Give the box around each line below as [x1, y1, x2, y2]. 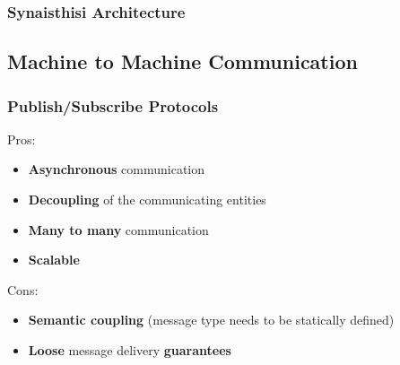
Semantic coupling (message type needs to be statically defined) [28, 310, 395, 329]
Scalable [28, 250, 80, 269]
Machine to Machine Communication [7, 48, 358, 75]
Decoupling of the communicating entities [28, 190, 266, 209]
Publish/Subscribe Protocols [7, 94, 219, 117]
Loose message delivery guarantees [28, 341, 231, 359]
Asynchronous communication [28, 160, 205, 178]
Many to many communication [28, 220, 209, 239]
